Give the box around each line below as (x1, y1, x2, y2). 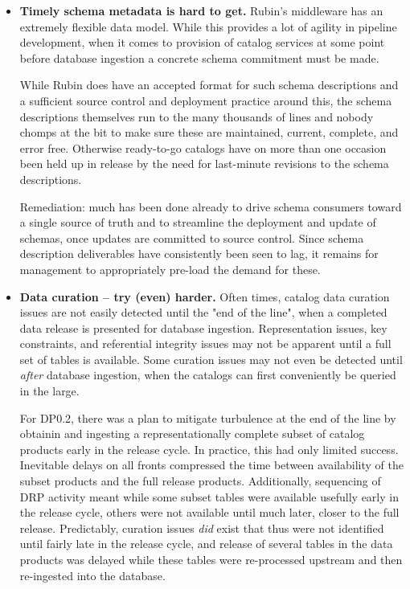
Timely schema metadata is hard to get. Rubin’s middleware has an (19, 2, 383, 18)
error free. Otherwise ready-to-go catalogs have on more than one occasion (19, 139, 387, 156)
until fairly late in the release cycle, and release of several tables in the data (19, 535, 393, 552)
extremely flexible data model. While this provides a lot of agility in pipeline (19, 18, 397, 35)
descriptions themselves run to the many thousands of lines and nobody (19, 108, 374, 125)
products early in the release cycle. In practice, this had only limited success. (19, 440, 399, 457)
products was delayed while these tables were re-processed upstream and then (19, 551, 403, 567)
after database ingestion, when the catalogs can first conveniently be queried (19, 366, 396, 383)
